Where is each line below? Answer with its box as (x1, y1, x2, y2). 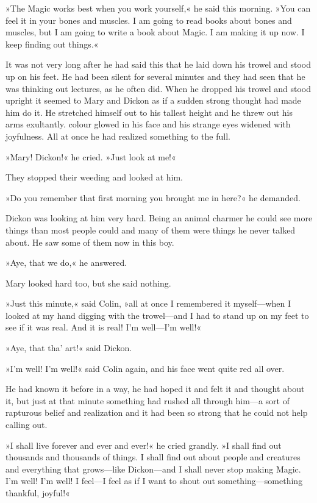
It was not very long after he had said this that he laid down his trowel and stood (5, 58, 312, 71)
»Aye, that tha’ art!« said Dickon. (5, 341, 132, 354)
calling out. (5, 418, 48, 431)
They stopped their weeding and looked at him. (5, 171, 183, 184)
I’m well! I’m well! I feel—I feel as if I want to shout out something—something (5, 474, 303, 487)
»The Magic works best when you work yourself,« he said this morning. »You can (5, 2, 311, 14)
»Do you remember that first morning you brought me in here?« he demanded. (5, 191, 301, 204)
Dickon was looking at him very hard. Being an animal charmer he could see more (5, 212, 313, 224)
